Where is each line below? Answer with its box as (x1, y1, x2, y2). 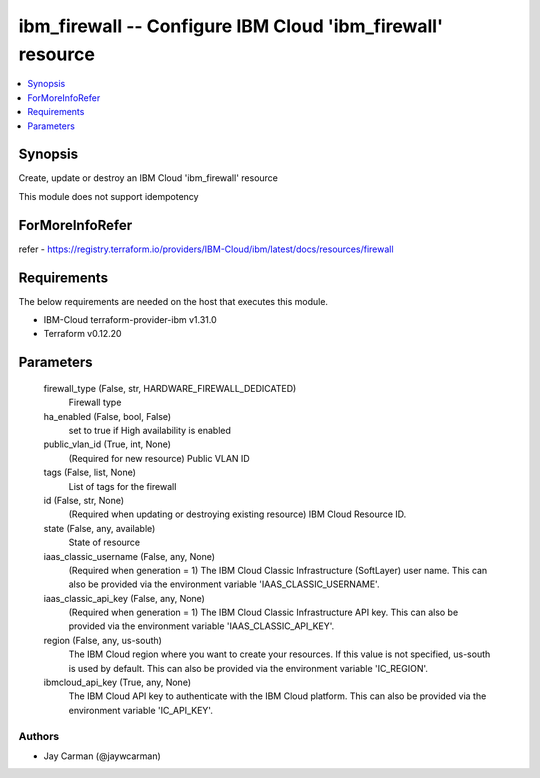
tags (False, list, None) (43, 466, 137, 479)
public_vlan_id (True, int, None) (43, 438, 172, 450)
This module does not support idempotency (18, 190, 199, 202)
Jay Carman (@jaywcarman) (43, 750, 162, 762)
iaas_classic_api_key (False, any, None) (43, 592, 205, 604)
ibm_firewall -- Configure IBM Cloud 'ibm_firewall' (18, 15, 444, 37)
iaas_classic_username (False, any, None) (43, 550, 215, 562)
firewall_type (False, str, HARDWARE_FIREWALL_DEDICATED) (43, 382, 297, 394)
